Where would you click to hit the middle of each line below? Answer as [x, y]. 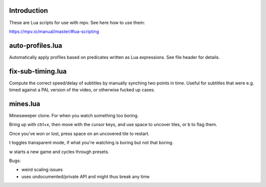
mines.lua [25, 104]
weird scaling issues [42, 170]
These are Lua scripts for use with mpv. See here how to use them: [77, 23]
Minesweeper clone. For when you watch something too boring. [74, 116]
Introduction [29, 11]
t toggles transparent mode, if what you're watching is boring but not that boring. [91, 143]
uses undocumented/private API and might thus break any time [85, 176]
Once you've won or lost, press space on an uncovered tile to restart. [79, 134]
